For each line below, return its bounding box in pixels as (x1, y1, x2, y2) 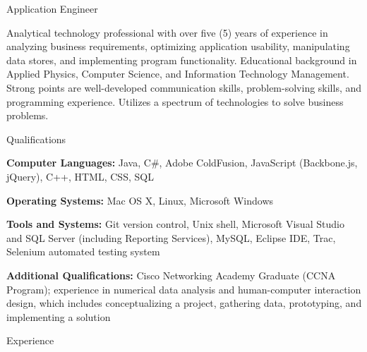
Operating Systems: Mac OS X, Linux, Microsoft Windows (6, 193, 274, 207)
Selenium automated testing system (6, 244, 160, 259)
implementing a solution (6, 309, 111, 324)
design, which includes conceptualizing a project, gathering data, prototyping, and (6, 296, 362, 310)
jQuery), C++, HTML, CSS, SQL (6, 169, 154, 183)
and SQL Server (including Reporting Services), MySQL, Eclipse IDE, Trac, (6, 230, 336, 245)
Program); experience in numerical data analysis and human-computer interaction (6, 281, 361, 296)
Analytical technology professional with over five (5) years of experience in (6, 25, 328, 40)
